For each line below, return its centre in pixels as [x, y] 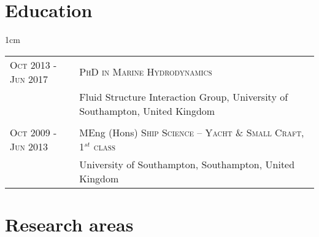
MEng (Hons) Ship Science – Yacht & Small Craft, [192, 132]
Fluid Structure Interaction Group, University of [184, 96]
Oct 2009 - [33, 132]
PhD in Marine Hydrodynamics [146, 72]
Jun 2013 [29, 146]
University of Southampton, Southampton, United [187, 164]
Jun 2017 [29, 79]
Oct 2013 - [33, 64]
